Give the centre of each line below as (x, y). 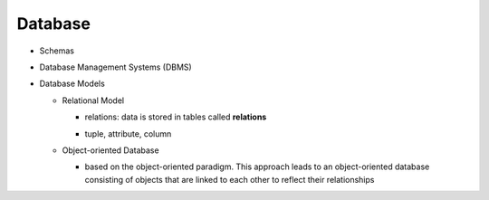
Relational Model (93, 100)
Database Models (72, 84)
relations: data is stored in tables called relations (176, 117)
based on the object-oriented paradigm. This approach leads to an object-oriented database (257, 167)
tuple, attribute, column (128, 133)
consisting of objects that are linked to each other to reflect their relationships (230, 179)
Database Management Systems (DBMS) (115, 67)
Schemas (57, 51)
